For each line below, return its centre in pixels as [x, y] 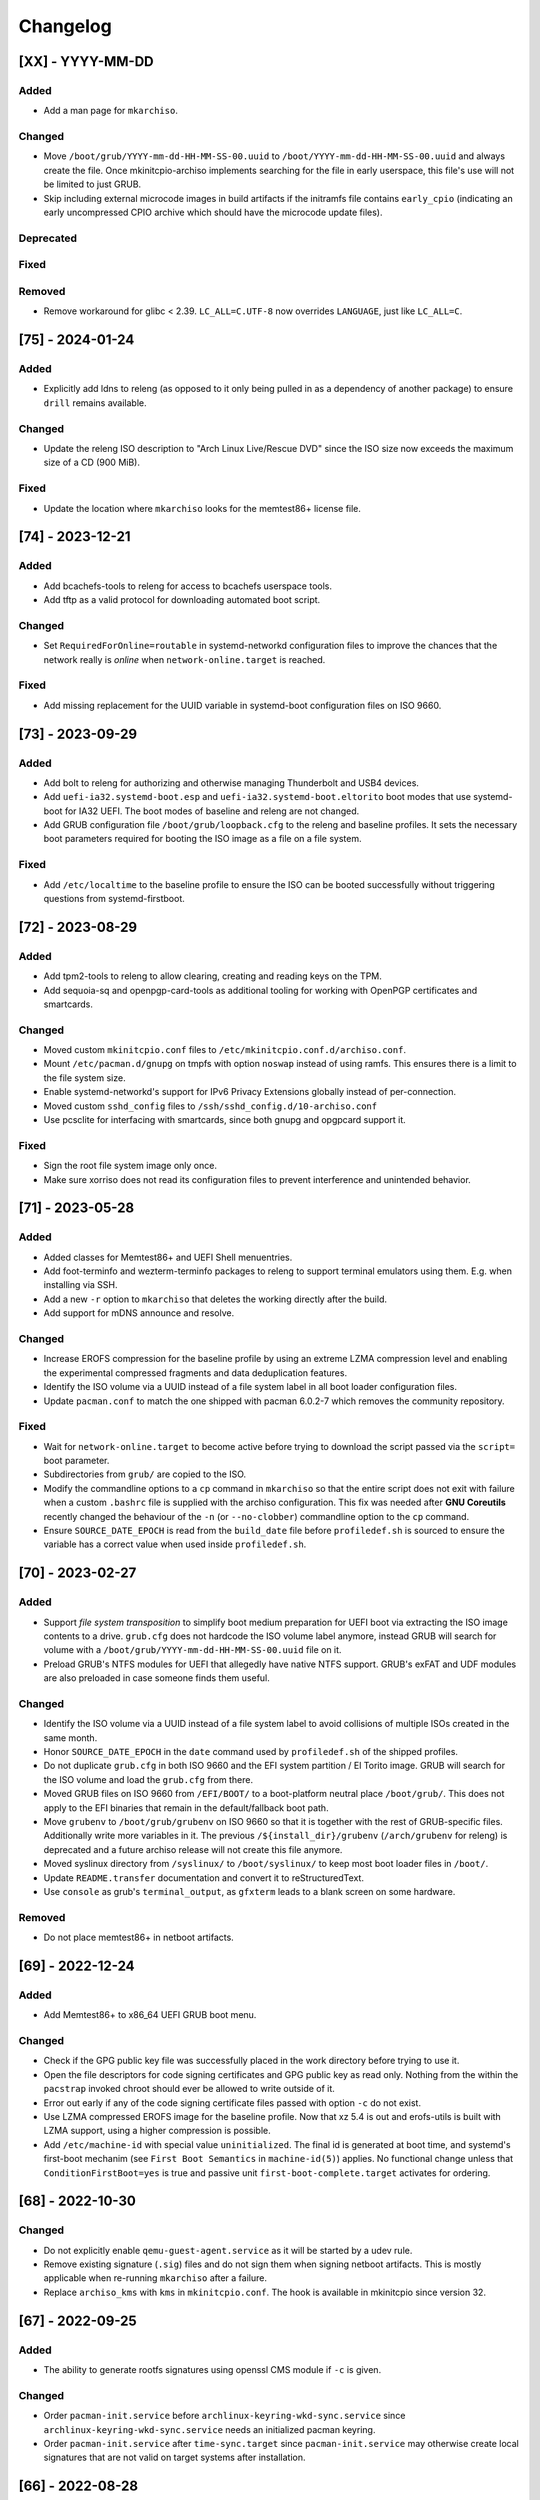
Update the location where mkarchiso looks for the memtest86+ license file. [202, 508]
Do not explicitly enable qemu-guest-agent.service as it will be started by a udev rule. [228, 2250]
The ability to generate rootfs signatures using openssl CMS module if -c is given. [212, 2370]
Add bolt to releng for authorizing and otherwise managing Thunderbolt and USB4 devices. [231, 782]
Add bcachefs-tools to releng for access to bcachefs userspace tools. [188, 586]
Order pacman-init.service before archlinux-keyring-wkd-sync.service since [224, 2416]
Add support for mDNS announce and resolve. [139, 1313]
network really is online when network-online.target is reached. [184, 659]
